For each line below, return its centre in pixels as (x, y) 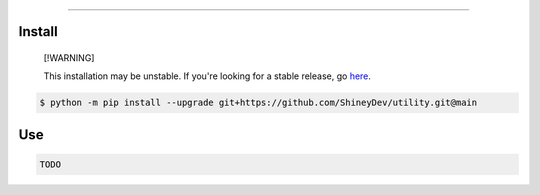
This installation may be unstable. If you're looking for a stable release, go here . (207, 76)
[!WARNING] (69, 58)
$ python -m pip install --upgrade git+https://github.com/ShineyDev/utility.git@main (258, 103)
